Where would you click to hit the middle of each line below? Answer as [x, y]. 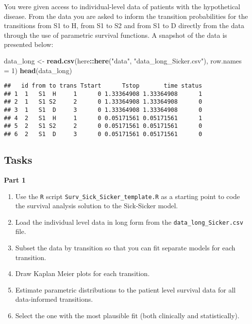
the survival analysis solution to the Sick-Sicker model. [97, 206]
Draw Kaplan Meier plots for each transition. [83, 273]
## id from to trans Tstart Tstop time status [103, 86]
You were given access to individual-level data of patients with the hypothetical [122, 6]
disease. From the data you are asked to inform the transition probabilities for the [126, 16]
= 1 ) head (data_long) [38, 70]
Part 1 [15, 179]
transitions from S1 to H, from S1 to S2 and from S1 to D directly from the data [124, 25]
